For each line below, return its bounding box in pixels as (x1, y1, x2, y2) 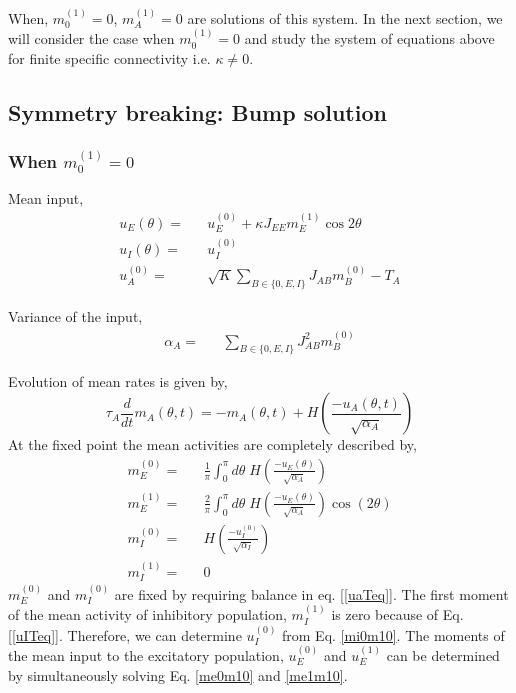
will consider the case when (8, 28, 175, 49)
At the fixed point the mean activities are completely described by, (8, 434, 417, 455)
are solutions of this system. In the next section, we (187, 7, 503, 28)
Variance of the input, (8, 306, 143, 327)
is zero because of (331, 604, 439, 625)
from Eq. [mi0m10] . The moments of (282, 624, 505, 645)
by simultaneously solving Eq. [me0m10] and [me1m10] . (8, 664, 348, 685)
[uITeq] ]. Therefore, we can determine (11, 624, 242, 645)
